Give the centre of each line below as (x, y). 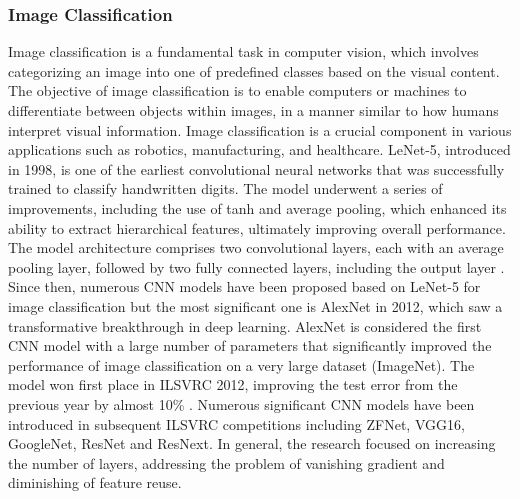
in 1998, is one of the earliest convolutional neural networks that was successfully (256, 168)
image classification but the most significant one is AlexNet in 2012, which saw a (255, 305)
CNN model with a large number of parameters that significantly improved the (250, 345)
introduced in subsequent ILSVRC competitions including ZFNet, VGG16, (236, 423)
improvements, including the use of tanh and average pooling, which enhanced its (257, 207)
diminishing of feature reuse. (95, 482)
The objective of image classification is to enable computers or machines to (237, 90)
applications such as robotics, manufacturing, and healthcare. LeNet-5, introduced (259, 149)
